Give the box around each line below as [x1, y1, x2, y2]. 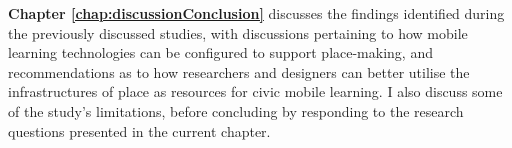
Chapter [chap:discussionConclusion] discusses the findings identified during [8, 3, 505, 23]
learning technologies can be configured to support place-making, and [8, 42, 433, 63]
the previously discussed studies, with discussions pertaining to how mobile [8, 22, 468, 43]
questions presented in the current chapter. [8, 120, 271, 141]
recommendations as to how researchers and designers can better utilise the [8, 61, 470, 82]
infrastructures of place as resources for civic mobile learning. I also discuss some [8, 81, 503, 102]
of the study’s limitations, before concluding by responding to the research [8, 100, 464, 121]
